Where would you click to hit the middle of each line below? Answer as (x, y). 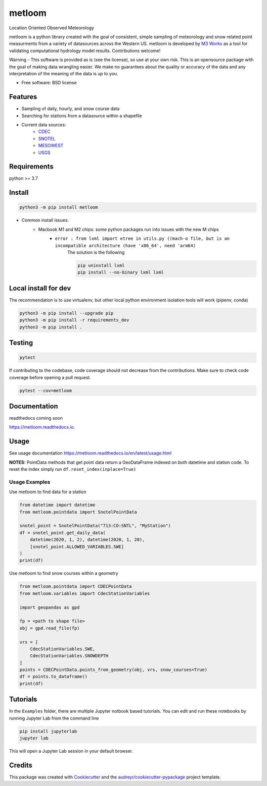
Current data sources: (44, 124)
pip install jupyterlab (48, 731)
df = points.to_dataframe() (53, 677)
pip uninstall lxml (101, 265)
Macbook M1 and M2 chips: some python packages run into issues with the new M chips (129, 229)
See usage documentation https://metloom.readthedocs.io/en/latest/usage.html (90, 453)
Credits (21, 765)
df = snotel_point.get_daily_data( (63, 533)
